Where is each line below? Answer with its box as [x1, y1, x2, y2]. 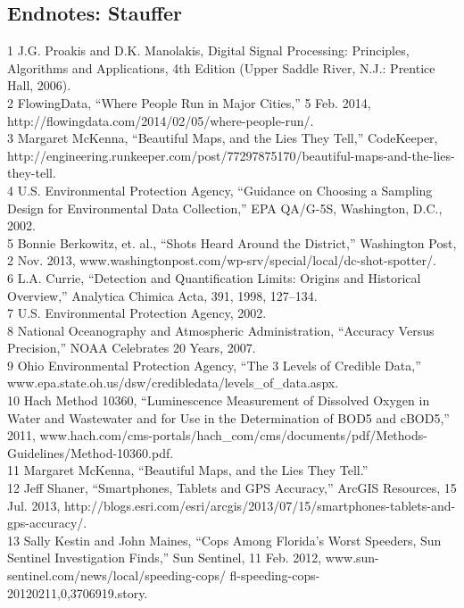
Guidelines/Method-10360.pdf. [7, 443, 174, 462]
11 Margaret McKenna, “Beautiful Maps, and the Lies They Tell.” [7, 461, 369, 479]
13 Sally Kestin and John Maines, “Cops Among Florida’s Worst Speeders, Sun [7, 530, 442, 549]
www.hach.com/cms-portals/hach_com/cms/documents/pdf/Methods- [39, 426, 427, 445]
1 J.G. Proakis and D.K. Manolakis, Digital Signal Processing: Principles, [7, 41, 410, 60]
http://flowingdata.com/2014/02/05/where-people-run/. [7, 111, 314, 129]
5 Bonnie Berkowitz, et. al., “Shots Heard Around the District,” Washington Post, [7, 233, 457, 252]
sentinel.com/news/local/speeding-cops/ [7, 566, 226, 585]
